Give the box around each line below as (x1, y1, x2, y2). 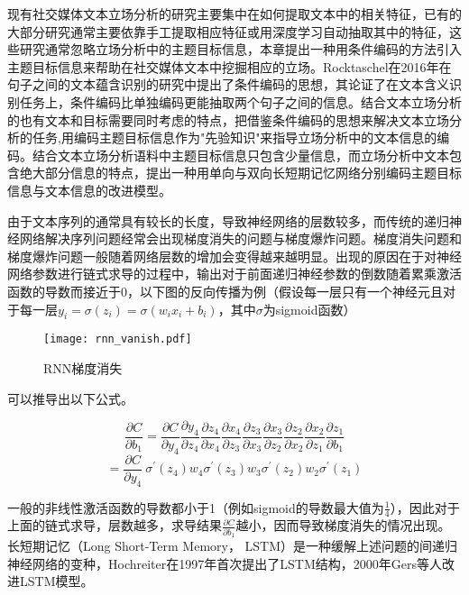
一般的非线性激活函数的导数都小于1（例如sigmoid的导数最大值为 (7, 498, 384, 517)
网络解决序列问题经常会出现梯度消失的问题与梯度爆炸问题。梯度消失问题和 (19, 229, 462, 248)
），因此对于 (390, 498, 460, 517)
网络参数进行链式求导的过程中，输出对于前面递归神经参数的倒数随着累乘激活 (7, 264, 462, 283)
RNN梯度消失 (43, 358, 123, 377)
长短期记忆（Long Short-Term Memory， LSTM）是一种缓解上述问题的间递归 (7, 536, 458, 555)
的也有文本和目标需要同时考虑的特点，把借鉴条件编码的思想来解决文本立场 (7, 110, 449, 129)
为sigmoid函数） (262, 299, 356, 318)
